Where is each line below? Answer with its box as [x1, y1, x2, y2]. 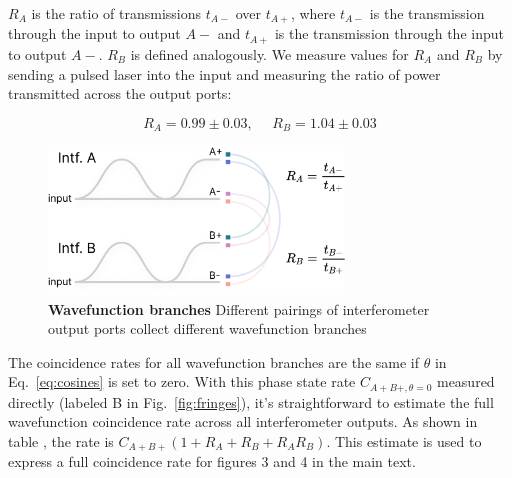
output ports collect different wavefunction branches [48, 318, 367, 339]
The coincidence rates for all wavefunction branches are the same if [8, 351, 420, 372]
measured [436, 371, 495, 392]
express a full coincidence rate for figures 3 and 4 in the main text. [8, 451, 416, 472]
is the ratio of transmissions [31, 3, 202, 23]
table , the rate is [8, 431, 114, 451]
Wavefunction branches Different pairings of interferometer [48, 298, 430, 319]
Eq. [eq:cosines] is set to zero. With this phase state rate [8, 371, 356, 392]
